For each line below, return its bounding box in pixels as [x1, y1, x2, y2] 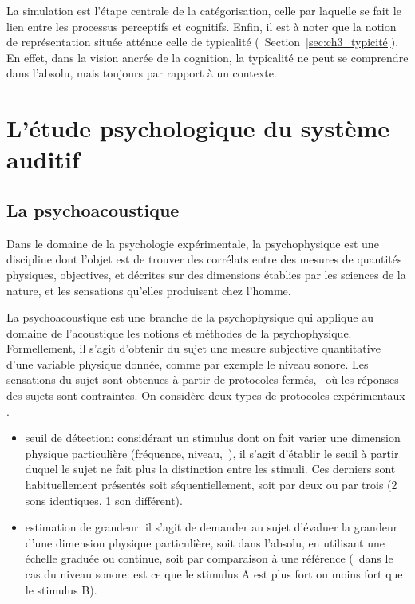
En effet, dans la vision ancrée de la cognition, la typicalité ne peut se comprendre [6, 49, 409, 65]
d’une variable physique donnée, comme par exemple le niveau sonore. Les [6, 355, 369, 372]
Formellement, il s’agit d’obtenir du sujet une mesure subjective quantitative [6, 340, 381, 357]
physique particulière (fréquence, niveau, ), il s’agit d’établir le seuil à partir [25, 444, 399, 461]
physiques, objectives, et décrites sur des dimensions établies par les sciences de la [6, 266, 406, 282]
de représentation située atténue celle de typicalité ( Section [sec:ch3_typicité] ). [6, 34, 399, 50]
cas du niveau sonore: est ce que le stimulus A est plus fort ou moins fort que [25, 566, 403, 582]
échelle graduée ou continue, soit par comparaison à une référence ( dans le [25, 550, 393, 566]
